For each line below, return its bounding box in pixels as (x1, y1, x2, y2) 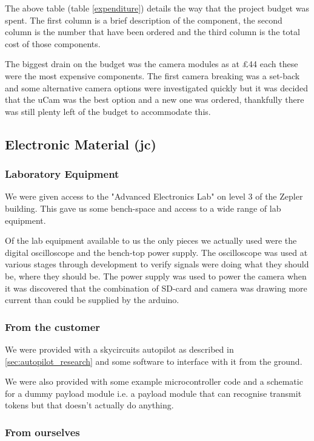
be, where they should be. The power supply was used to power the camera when (5, 269, 307, 282)
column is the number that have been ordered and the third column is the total (5, 25, 300, 38)
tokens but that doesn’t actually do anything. (5, 399, 174, 411)
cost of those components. (5, 37, 101, 50)
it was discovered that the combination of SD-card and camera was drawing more (5, 281, 307, 294)
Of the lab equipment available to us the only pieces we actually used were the (5, 234, 297, 247)
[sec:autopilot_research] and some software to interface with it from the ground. (5, 354, 302, 367)
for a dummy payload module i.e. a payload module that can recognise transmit (5, 387, 302, 399)
